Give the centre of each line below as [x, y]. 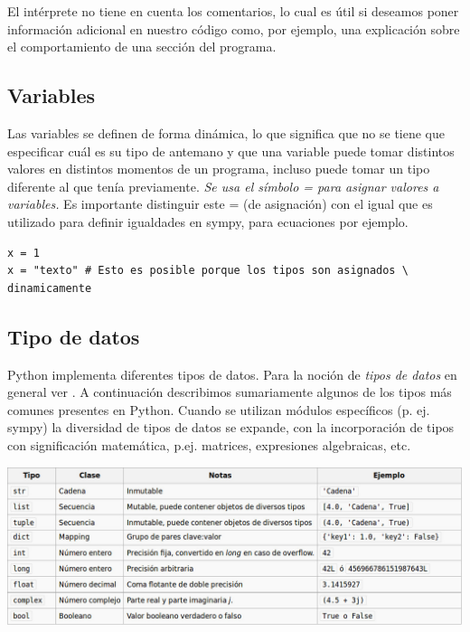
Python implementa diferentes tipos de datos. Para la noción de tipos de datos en [232, 374]
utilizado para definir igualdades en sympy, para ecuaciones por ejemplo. [208, 221]
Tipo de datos [74, 336]
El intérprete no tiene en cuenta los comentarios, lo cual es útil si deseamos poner [233, 11]
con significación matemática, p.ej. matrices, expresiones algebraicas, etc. [209, 444]
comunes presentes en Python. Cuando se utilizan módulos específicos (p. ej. [219, 409]
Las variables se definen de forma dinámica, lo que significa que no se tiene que [226, 132]
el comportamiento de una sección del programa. [142, 47]
